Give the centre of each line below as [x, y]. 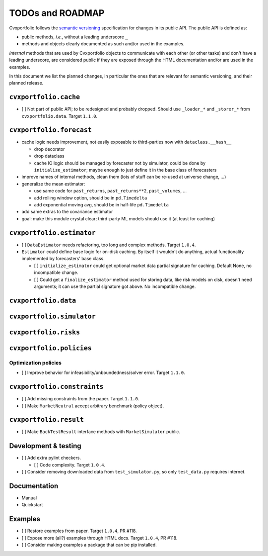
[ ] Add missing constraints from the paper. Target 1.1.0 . [80, 399]
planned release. [26, 83]
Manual [29, 498]
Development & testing [45, 446]
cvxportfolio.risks [45, 332]
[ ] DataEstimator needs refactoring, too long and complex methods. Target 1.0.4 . [109, 245]
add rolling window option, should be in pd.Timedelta [91, 198]
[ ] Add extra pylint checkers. [51, 458]
